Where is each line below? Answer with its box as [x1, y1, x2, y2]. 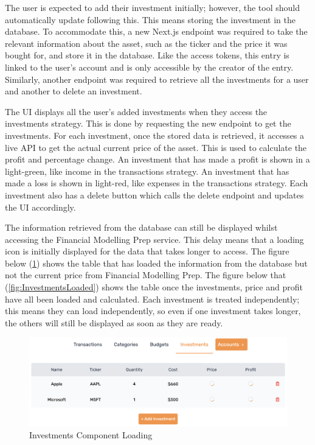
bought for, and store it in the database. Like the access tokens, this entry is [5, 49, 289, 61]
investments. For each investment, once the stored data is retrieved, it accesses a [5, 128, 305, 141]
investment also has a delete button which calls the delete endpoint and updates [5, 188, 304, 201]
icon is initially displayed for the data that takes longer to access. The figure [5, 245, 289, 258]
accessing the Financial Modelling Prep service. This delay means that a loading [5, 233, 304, 245]
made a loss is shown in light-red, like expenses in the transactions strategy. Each [5, 177, 308, 189]
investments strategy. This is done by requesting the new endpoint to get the [5, 117, 291, 130]
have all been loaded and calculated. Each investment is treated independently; [5, 292, 300, 305]
